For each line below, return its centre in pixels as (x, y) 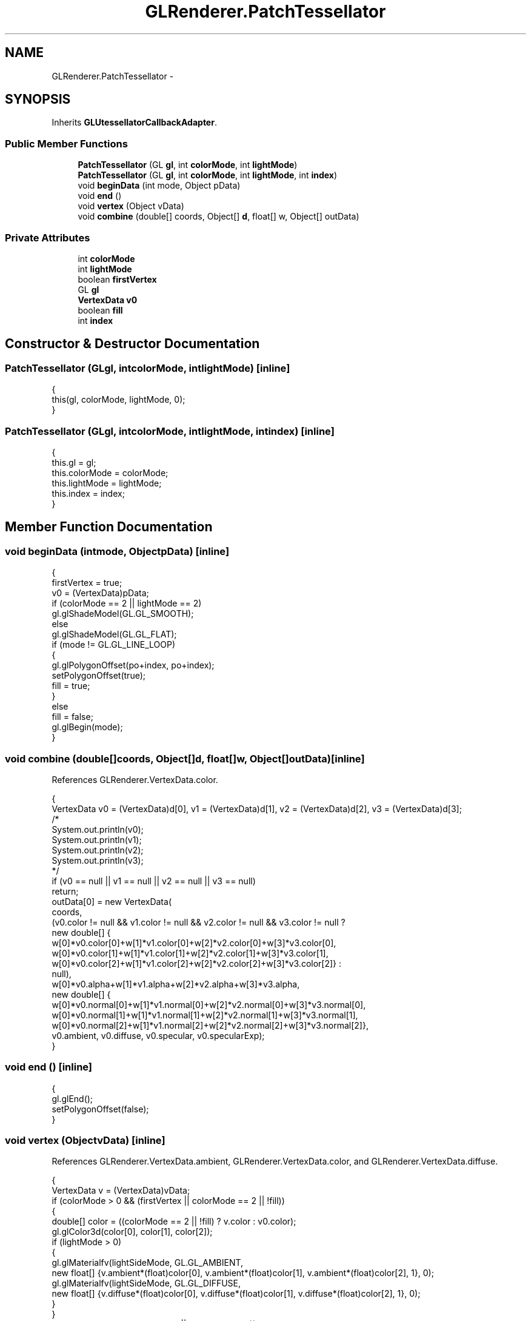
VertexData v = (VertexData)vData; (121, 1191)
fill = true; (71, 686)
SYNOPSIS (38, 99)
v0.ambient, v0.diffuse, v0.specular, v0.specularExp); (158, 1035)
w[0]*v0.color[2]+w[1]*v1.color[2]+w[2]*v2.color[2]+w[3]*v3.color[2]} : (197, 963)
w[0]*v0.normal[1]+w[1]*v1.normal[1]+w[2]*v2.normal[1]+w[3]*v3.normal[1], (205, 1015)
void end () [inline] (49, 1067)
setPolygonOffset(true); (99, 676)
